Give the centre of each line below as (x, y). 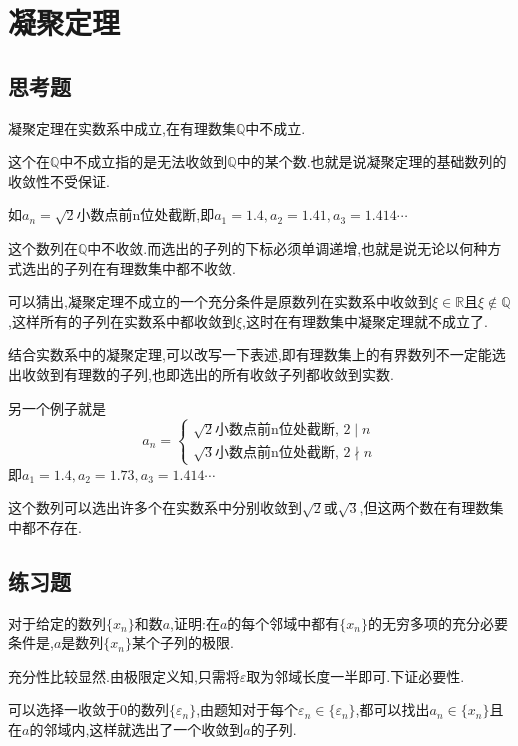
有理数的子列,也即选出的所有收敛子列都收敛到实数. (228, 373)
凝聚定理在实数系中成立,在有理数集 (122, 127)
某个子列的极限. (183, 642)
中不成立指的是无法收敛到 (143, 161)
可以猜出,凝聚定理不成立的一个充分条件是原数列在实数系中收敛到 (220, 301)
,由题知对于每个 (247, 709)
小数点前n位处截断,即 (145, 214)
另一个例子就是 (57, 407)
